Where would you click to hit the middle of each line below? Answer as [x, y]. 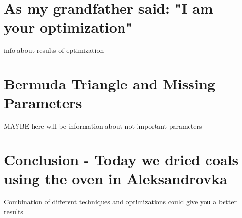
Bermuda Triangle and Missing [110, 84]
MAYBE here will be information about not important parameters [103, 126]
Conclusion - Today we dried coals [121, 159]
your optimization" [68, 27]
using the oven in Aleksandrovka [116, 178]
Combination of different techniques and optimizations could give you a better [120, 202]
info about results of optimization [54, 50]
